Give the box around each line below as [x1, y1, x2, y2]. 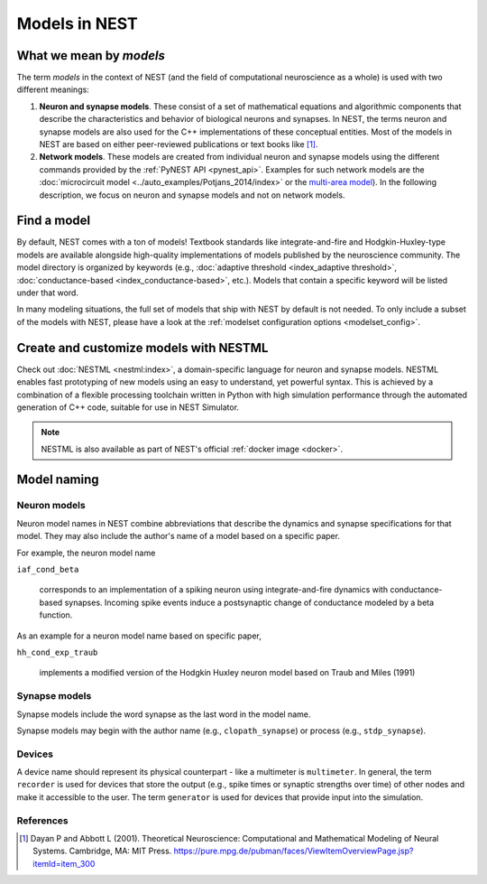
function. [39, 609, 73, 620]
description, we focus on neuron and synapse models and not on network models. [39, 190, 345, 200]
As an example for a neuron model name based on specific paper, [16, 630, 262, 641]
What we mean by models [16, 48, 166, 63]
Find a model [16, 213, 90, 228]
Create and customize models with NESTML [16, 340, 269, 356]
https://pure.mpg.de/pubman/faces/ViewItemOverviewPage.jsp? [173, 845, 414, 857]
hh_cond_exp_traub [16, 647, 98, 657]
